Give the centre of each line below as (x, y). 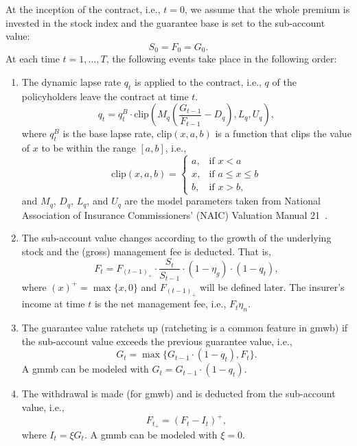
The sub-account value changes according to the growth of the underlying (176, 238)
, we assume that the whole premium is (267, 9)
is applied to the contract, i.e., (198, 81)
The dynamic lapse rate (71, 81)
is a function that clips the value (283, 133)
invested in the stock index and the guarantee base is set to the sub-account (165, 22)
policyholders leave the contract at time (105, 96)
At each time (33, 59)
